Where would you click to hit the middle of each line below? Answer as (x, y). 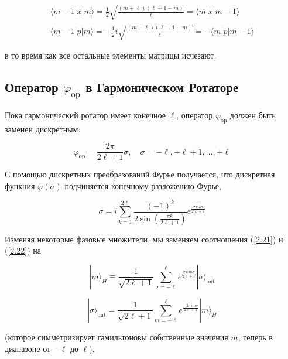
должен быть (253, 114)
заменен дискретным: (43, 129)
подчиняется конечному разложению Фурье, (143, 185)
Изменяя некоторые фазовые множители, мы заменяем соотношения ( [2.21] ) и (144, 239)
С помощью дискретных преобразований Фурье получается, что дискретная (140, 174)
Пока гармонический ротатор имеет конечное (85, 114)
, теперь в (255, 336)
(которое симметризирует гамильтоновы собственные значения (116, 336)
